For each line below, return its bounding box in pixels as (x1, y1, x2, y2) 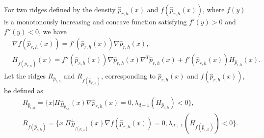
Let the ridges (4, 71, 46, 81)
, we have (39, 26, 67, 36)
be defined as (4, 85, 43, 95)
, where (203, 4, 225, 14)
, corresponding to (101, 71, 156, 81)
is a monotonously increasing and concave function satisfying (4, 17, 187, 26)
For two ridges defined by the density (4, 4, 116, 14)
